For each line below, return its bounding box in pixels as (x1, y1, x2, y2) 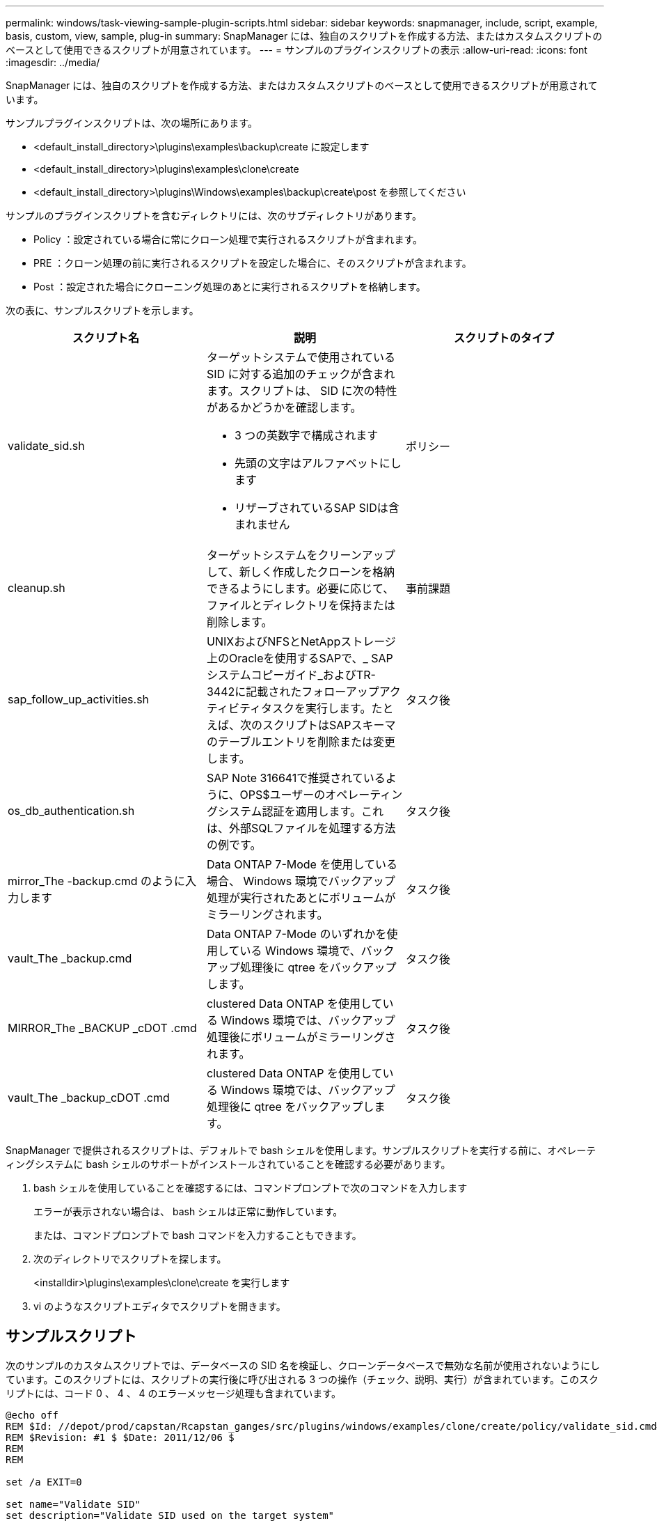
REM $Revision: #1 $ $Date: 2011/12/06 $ (6, 1431, 235, 1443)
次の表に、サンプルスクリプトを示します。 (6, 304, 199, 316)
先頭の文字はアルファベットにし (234, 456, 402, 470)
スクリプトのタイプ (453, 331, 554, 345)
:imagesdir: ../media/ (6, 56, 100, 68)
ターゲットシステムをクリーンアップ (206, 548, 395, 562)
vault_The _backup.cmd (8, 951, 132, 965)
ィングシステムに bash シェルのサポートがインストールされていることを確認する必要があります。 (6, 1158, 451, 1170)
